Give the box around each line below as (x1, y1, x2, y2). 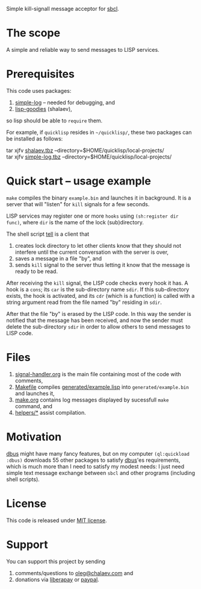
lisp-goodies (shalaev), (14, 105, 72, 112)
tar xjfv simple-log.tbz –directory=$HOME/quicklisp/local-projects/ (6, 153, 172, 160)
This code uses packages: (6, 87, 72, 94)
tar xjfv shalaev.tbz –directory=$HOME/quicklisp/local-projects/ (6, 146, 164, 154)
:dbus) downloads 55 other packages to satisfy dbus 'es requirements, (6, 456, 181, 464)
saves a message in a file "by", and (14, 254, 102, 262)
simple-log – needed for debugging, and (14, 99, 116, 106)
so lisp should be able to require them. (6, 117, 103, 124)
